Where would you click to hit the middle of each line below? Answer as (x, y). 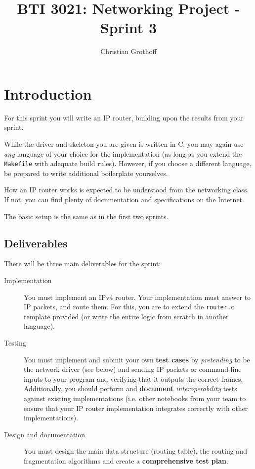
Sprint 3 (128, 28)
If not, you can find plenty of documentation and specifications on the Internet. (124, 200)
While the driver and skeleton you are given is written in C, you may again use (124, 144)
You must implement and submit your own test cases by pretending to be (137, 359)
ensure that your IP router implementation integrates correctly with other (136, 408)
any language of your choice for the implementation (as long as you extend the (123, 153)
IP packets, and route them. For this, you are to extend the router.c (129, 307)
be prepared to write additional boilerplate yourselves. (86, 173)
